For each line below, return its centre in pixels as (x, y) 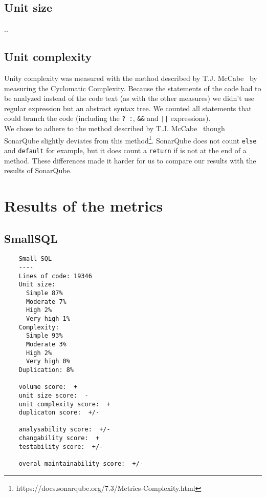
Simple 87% (44, 293)
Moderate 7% (46, 302)
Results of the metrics (84, 205)
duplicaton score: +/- (59, 413)
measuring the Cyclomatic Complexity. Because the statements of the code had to (133, 88)
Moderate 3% (46, 344)
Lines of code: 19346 (55, 276)
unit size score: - (53, 395)
